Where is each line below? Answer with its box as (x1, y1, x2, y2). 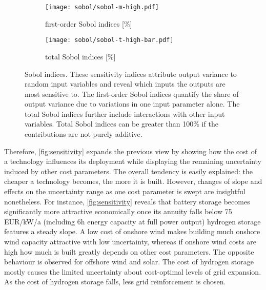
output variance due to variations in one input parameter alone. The (25, 98, 240, 109)
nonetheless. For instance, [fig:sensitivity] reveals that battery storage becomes (4, 196, 250, 206)
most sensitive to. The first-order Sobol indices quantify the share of (25, 88, 239, 99)
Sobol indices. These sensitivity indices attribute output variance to (25, 68, 237, 79)
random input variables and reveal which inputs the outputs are (25, 78, 226, 89)
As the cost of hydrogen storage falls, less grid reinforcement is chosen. (4, 276, 226, 287)
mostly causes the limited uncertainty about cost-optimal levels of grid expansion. (4, 266, 261, 277)
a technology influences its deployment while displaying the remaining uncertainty (4, 156, 261, 167)
